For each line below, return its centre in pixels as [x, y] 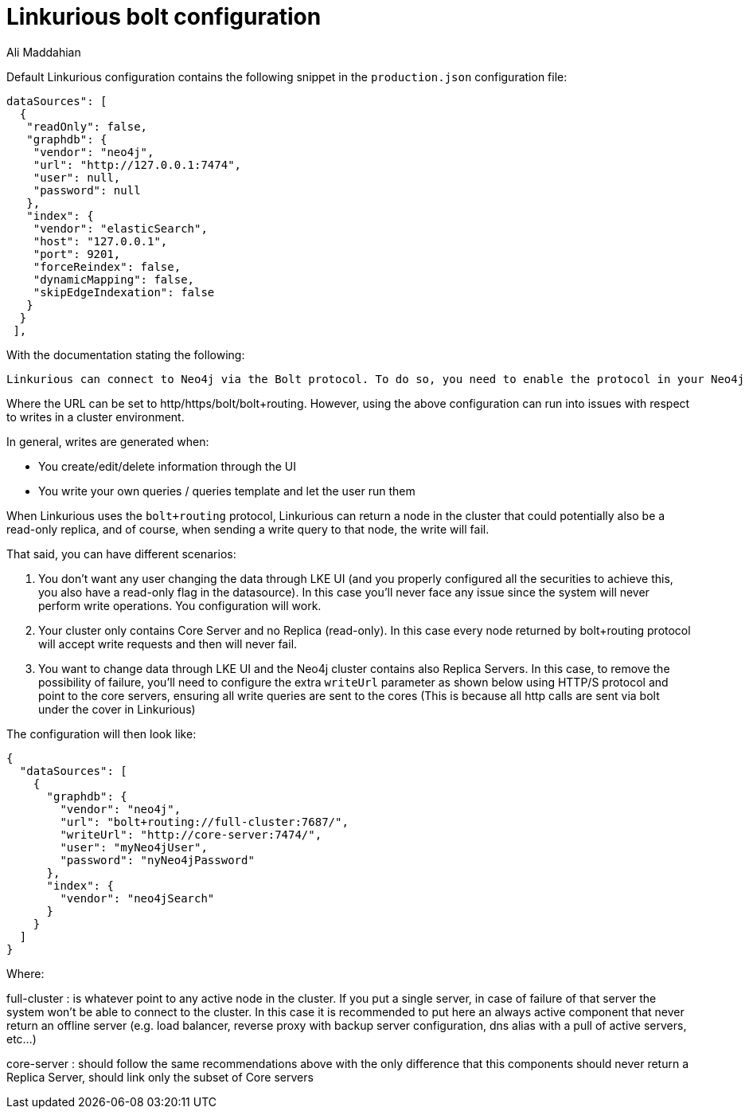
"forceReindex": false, [107, 266]
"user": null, [77, 177]
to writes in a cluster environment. [96, 417]
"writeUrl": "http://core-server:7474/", [191, 834]
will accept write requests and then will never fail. [168, 644]
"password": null [87, 190]
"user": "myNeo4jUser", [134, 847]
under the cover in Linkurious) [117, 709]
